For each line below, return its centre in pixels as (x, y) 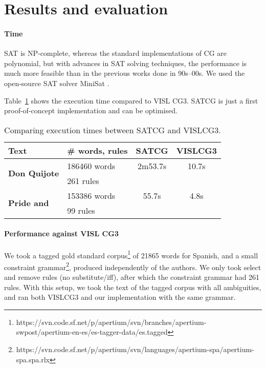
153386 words (91, 195)
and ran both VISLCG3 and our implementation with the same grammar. (120, 297)
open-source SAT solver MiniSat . (57, 83)
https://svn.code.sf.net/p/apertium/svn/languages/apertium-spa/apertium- (135, 349)
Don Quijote (34, 173)
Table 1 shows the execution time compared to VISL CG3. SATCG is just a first (131, 100)
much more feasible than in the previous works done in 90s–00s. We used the (125, 73)
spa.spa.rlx (33, 359)
